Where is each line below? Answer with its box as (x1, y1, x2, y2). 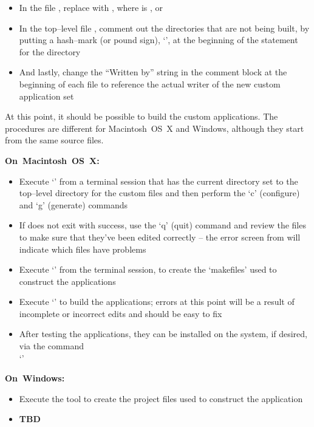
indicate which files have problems (19, 242, 146, 255)
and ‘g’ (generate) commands (19, 198, 128, 211)
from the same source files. (5, 134, 104, 146)
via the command (19, 340, 84, 352)
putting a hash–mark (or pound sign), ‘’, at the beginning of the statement (19, 33, 298, 46)
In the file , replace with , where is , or (19, 1, 163, 13)
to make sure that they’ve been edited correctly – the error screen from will (19, 230, 301, 243)
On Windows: (5, 372, 65, 384)
